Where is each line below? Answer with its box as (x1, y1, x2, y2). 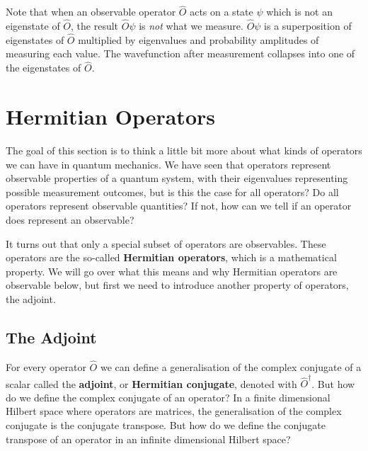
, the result (71, 18, 119, 33)
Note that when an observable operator (6, 4, 176, 19)
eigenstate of (6, 18, 60, 33)
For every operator (6, 359, 86, 374)
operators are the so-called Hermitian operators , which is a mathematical (6, 250, 337, 265)
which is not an (266, 4, 333, 19)
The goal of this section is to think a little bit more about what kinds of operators (6, 142, 362, 157)
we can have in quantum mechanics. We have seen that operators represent (6, 156, 331, 171)
